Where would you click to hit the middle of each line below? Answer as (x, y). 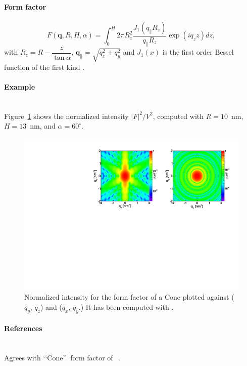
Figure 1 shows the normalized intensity (66, 116)
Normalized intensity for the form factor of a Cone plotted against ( (129, 297)
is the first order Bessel (198, 52)
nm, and (43, 126)
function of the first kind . (44, 67)
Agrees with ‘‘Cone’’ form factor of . (63, 358)
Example (20, 87)
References (23, 328)
